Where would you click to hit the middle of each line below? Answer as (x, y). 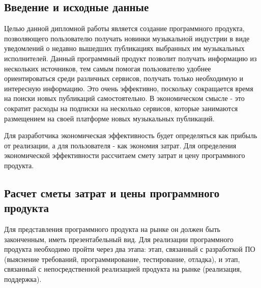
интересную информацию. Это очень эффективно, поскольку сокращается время (129, 88)
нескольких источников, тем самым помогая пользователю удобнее (108, 68)
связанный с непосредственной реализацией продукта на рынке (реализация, (123, 269)
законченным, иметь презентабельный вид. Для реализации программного (119, 239)
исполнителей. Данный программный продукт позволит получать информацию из (130, 58)
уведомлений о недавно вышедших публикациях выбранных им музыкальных (124, 48)
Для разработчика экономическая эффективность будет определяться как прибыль (131, 135)
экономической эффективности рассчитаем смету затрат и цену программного (125, 155)
